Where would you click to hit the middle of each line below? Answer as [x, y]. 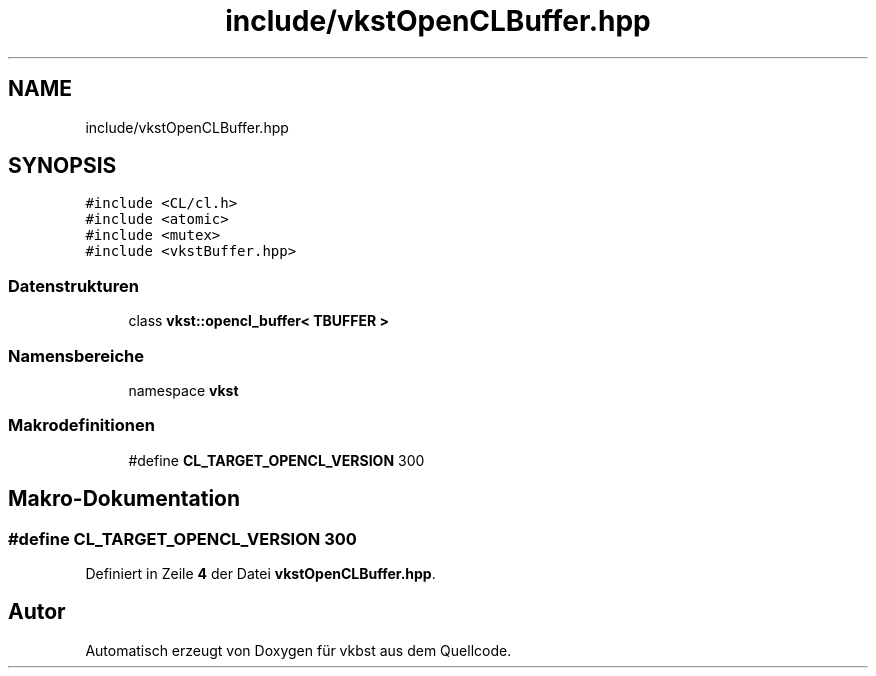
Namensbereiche [76, 355]
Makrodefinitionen [81, 425]
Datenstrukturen [73, 285]
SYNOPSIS [62, 166]
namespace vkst [183, 390]
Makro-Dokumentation [124, 499]
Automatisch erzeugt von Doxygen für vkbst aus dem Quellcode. [298, 650]
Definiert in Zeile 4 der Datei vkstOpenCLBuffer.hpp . [260, 573]
